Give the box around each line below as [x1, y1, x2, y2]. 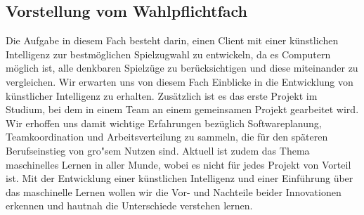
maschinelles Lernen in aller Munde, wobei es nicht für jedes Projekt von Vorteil [6, 157, 351, 171]
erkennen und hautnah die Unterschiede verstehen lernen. [6, 198, 253, 213]
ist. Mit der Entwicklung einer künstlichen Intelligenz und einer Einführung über [6, 171, 353, 185]
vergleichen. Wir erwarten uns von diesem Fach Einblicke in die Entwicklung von [6, 74, 353, 89]
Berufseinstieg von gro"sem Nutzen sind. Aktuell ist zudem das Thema [6, 143, 310, 157]
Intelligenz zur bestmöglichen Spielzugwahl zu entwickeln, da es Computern [6, 46, 331, 61]
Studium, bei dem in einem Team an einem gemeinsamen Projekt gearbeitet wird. [6, 102, 359, 117]
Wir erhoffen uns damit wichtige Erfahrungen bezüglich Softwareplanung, [6, 115, 322, 130]
